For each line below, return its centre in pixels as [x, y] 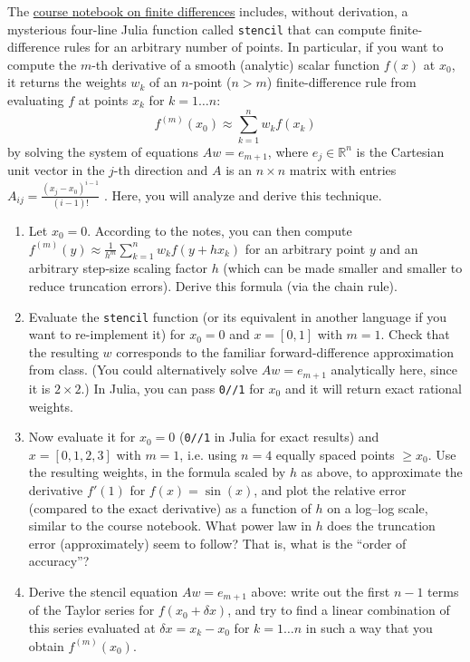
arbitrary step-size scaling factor [118, 268]
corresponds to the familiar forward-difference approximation [285, 351]
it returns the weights [67, 82]
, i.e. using [208, 454]
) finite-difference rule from [341, 82]
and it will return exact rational [373, 388]
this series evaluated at [92, 627]
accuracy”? [59, 561]
